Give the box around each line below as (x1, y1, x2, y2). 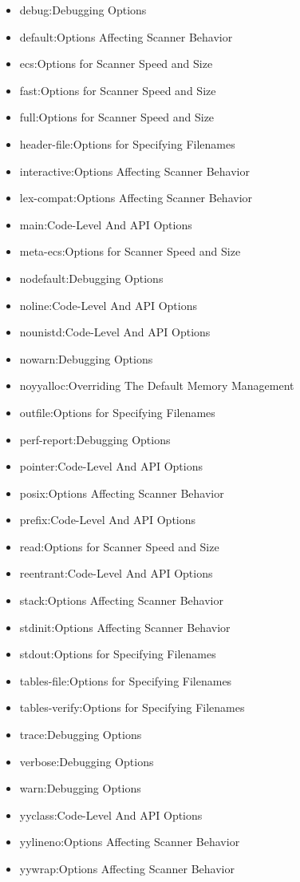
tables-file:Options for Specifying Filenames (19, 672, 232, 689)
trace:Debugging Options (19, 726, 142, 743)
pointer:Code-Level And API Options (19, 458, 203, 475)
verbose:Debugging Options (19, 753, 154, 769)
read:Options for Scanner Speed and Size (19, 538, 219, 554)
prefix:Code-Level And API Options (19, 511, 196, 528)
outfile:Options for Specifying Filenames (19, 403, 215, 420)
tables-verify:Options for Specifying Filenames (19, 699, 245, 716)
